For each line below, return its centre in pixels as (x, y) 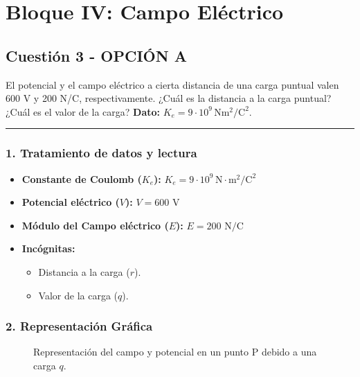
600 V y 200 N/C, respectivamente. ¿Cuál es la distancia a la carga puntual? (169, 98)
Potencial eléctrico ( (71, 202)
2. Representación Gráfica (79, 326)
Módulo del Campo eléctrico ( (95, 225)
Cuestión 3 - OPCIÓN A (96, 55)
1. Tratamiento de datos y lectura (101, 153)
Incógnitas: (48, 248)
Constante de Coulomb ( (82, 178)
